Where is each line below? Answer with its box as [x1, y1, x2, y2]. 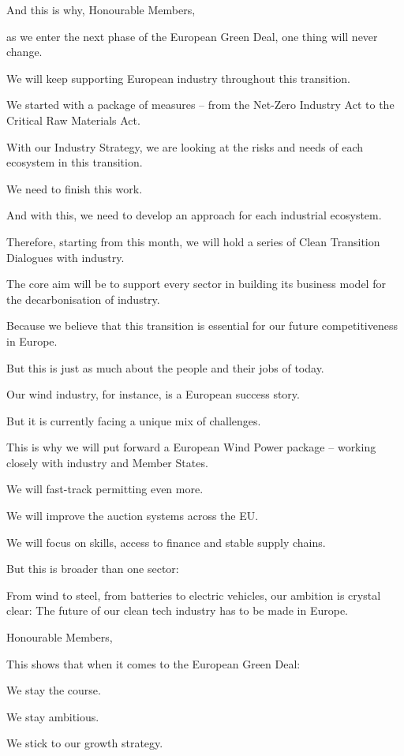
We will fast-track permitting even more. [6, 481, 204, 497]
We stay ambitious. [6, 708, 99, 724]
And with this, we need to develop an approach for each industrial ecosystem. [6, 207, 382, 223]
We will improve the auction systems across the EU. [6, 507, 259, 524]
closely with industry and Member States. [6, 454, 208, 470]
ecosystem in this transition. [6, 154, 143, 170]
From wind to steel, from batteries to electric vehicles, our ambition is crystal [6, 586, 381, 603]
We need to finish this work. [6, 180, 143, 196]
